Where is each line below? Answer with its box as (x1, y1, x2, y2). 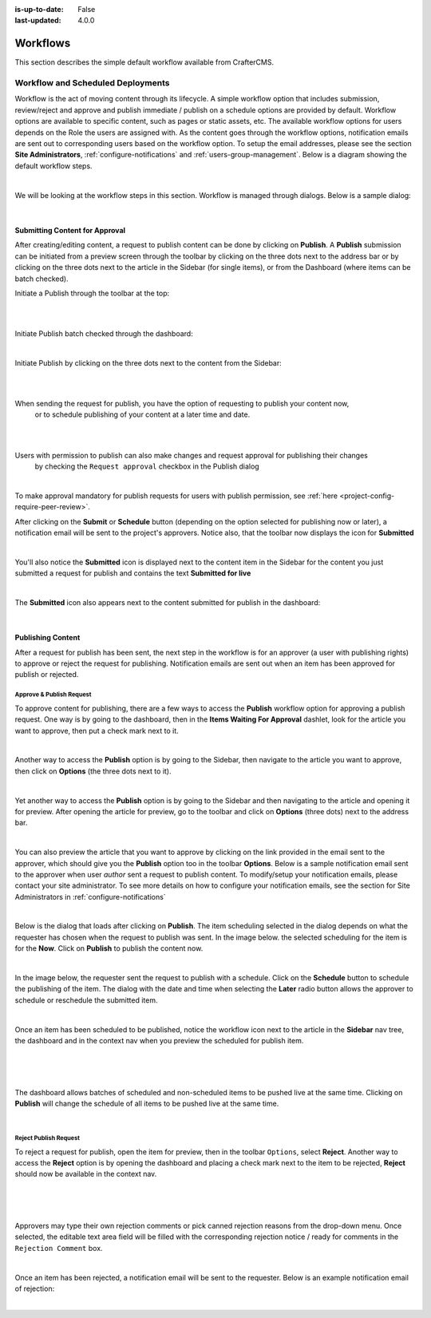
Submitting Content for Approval (14, 225, 126, 235)
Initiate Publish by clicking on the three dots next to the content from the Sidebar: (14, 358, 283, 367)
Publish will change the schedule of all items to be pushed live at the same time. (14, 1098, 279, 1108)
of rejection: (14, 1284, 55, 1293)
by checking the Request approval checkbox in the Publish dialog (34, 461, 259, 471)
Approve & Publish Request (14, 691, 92, 699)
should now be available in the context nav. (14, 1170, 157, 1179)
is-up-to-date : (14, 5, 64, 14)
